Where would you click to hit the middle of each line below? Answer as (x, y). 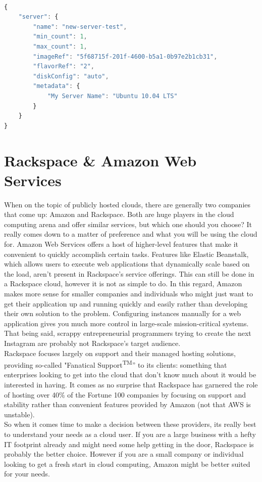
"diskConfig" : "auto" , (71, 76)
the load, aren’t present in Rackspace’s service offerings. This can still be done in (129, 273)
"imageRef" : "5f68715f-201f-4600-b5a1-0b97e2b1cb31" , (125, 56)
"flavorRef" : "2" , (64, 67)
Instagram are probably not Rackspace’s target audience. (92, 343)
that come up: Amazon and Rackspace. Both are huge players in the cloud (119, 214)
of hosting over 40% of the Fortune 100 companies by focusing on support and (125, 394)
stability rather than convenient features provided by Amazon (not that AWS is (127, 404)
